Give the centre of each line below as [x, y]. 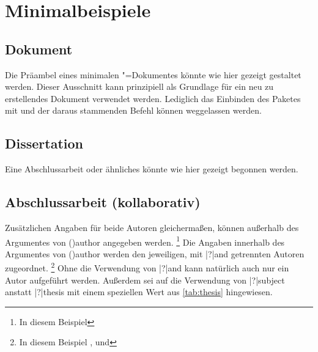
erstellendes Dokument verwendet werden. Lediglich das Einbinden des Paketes [153, 98]
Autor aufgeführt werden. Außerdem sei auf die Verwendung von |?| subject [145, 280]
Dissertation [44, 143]
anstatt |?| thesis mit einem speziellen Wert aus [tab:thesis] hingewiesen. [139, 292]
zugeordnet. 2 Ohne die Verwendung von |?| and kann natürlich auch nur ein [147, 267]
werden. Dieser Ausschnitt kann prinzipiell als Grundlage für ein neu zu [139, 86]
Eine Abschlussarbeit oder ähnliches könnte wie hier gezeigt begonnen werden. [152, 169]
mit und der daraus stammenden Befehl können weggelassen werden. [133, 110]
